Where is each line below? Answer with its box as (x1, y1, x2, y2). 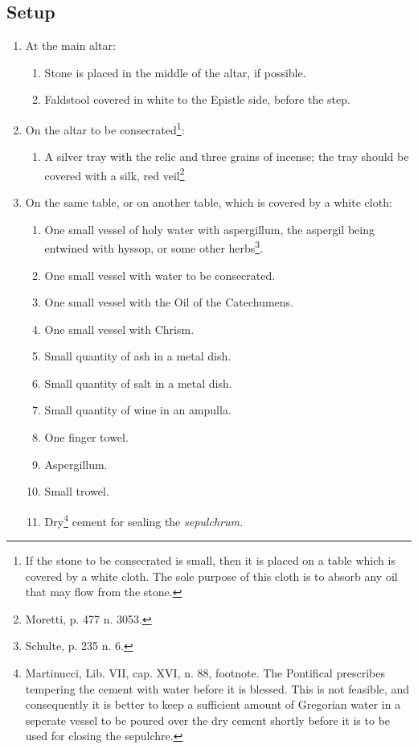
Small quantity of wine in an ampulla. (44, 401, 232, 418)
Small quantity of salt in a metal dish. (44, 374, 232, 391)
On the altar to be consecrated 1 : (25, 118, 185, 138)
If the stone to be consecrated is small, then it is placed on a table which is (25, 552, 395, 569)
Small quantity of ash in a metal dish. (44, 348, 232, 364)
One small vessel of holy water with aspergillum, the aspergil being (44, 220, 375, 237)
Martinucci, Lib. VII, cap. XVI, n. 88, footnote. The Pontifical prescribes (25, 665, 385, 681)
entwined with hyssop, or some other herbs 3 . (44, 237, 264, 256)
